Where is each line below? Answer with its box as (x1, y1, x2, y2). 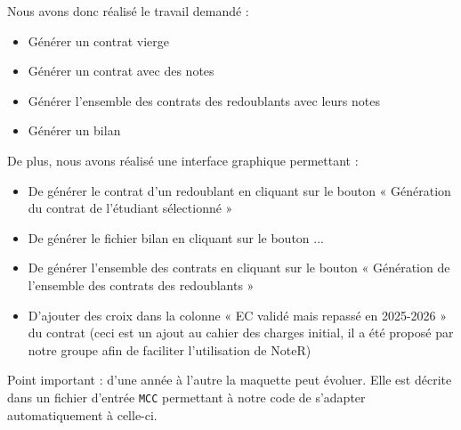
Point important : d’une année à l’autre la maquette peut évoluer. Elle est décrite (7, 370, 452, 389)
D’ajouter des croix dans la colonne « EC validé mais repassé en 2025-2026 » (28, 305, 448, 324)
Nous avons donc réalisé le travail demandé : (7, 2, 249, 20)
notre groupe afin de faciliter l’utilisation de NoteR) (28, 340, 311, 359)
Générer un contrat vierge (28, 31, 169, 50)
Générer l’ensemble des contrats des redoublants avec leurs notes (28, 91, 380, 110)
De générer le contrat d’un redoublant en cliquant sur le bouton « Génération (28, 181, 451, 199)
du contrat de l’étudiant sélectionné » (28, 199, 233, 217)
